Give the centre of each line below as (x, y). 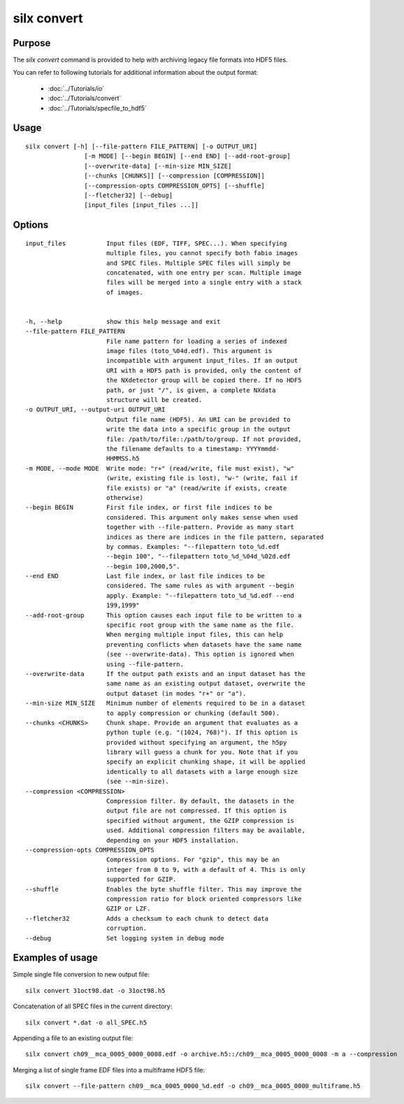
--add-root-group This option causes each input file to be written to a (164, 615)
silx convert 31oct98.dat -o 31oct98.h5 (95, 990)
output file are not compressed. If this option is (196, 811)
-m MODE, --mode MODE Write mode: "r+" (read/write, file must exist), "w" (160, 468)
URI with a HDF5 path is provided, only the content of (204, 370)
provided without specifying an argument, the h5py (196, 742)
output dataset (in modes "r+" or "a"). (176, 693)
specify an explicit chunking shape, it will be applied (205, 762)
